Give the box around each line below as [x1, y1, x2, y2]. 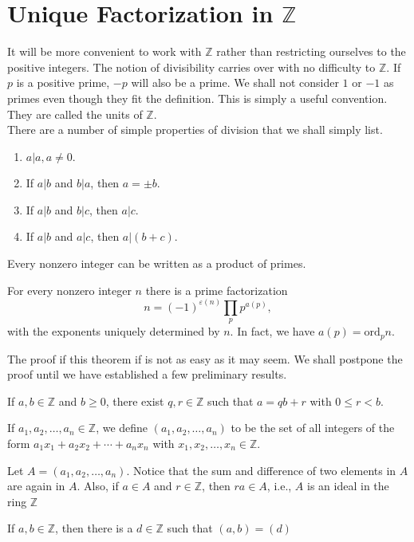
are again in [7, 477, 65, 494]
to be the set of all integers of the [231, 419, 395, 436]
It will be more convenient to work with [7, 43, 202, 60]
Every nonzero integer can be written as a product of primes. [7, 255, 306, 272]
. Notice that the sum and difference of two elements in [126, 461, 396, 478]
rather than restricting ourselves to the [216, 43, 406, 60]
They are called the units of [7, 105, 143, 122]
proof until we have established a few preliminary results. [7, 366, 287, 383]
